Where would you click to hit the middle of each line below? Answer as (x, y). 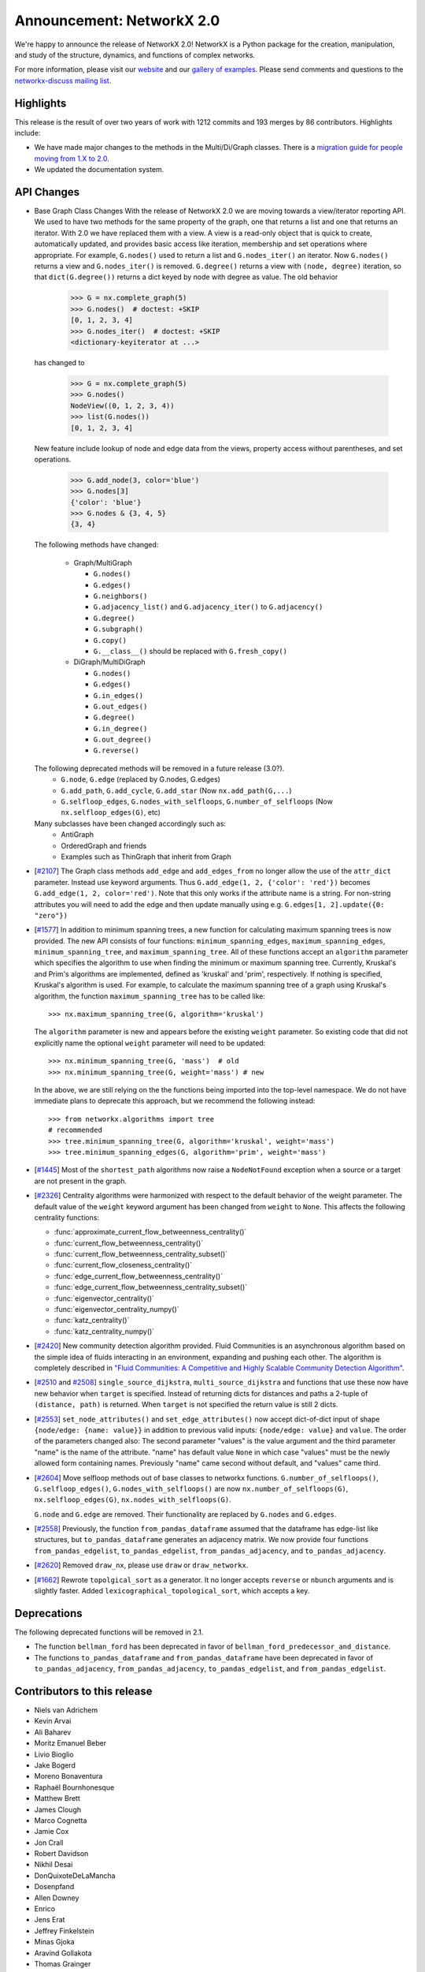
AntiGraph (78, 835)
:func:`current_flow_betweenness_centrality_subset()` (141, 1254)
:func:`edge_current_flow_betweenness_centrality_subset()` (151, 1287)
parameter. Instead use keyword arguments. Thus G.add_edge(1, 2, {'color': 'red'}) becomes (202, 882)
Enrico (44, 1909)
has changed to (59, 362)
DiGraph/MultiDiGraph (109, 662)
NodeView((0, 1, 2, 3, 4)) (122, 405)
